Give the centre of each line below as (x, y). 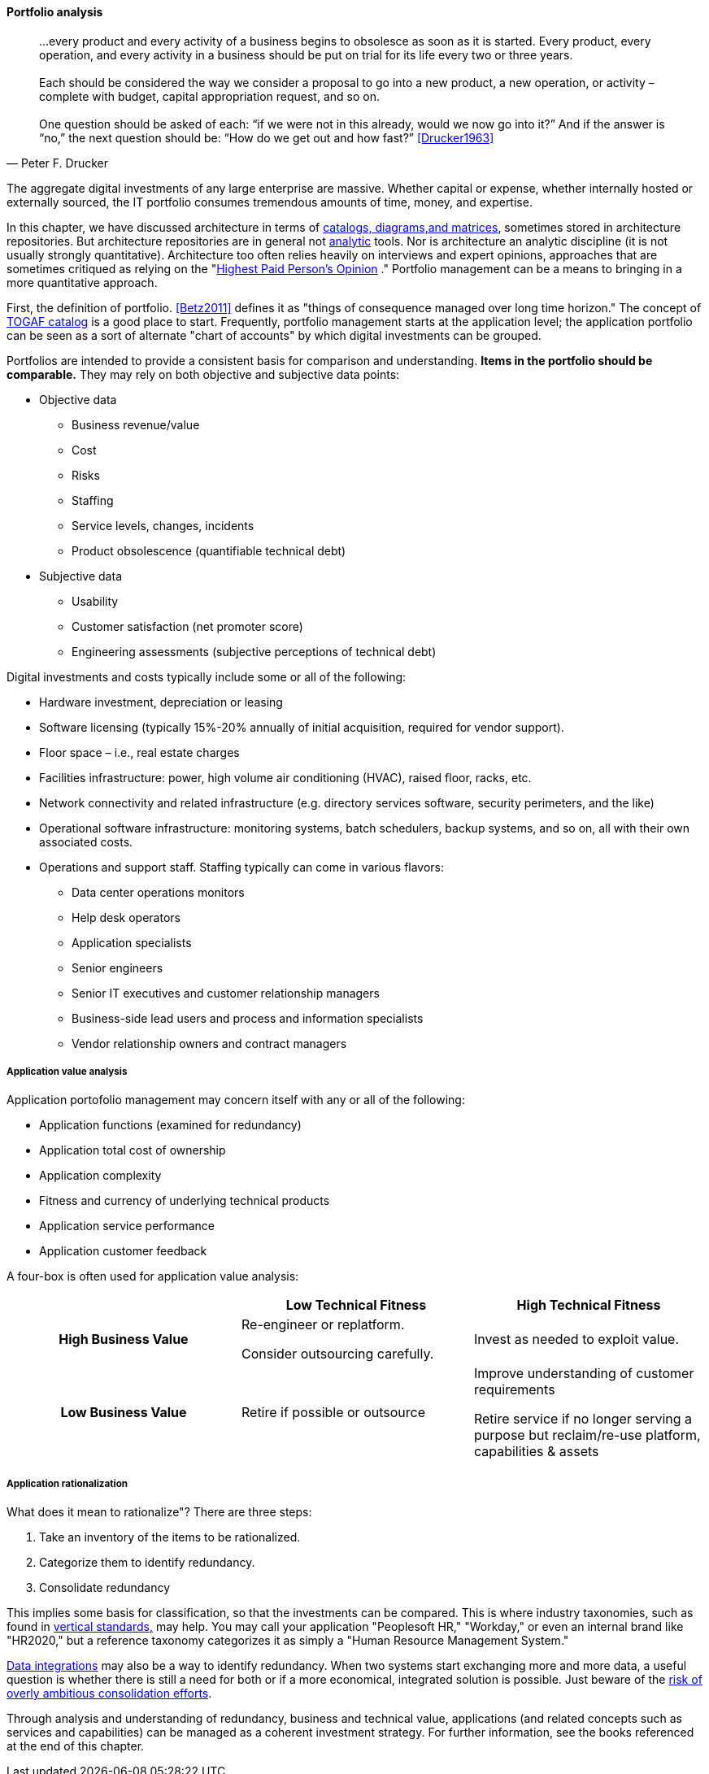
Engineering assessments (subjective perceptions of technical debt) (254, 651)
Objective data (78, 399)
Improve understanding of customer (584, 1374)
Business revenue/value (136, 424)
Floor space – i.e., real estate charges (139, 752)
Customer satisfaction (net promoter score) (187, 626)
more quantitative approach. (82, 282)
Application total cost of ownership (133, 1150)
